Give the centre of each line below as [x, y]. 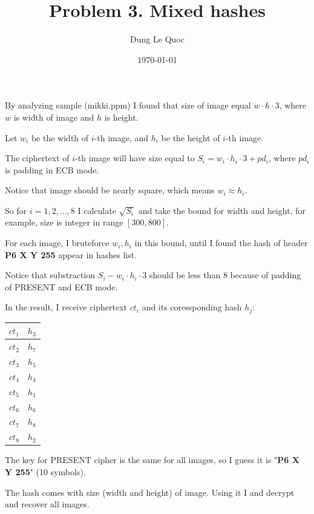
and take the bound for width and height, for [222, 210]
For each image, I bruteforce [57, 243]
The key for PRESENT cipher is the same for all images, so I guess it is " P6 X [152, 460]
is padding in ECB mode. [52, 169]
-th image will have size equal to [135, 158]
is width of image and [54, 117]
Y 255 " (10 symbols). [45, 471]
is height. [121, 117]
